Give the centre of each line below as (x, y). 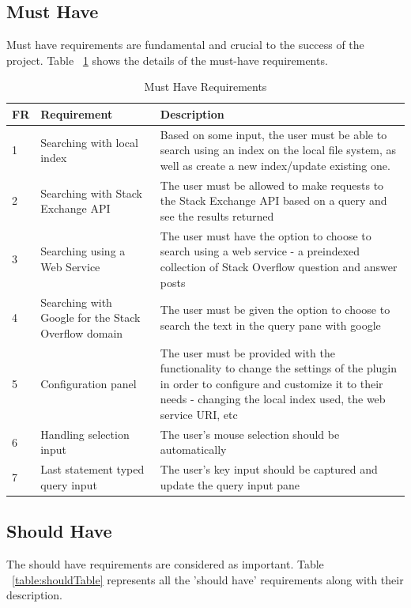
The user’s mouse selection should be (250, 434)
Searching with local (89, 142)
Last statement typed (92, 469)
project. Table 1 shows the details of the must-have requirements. (167, 60)
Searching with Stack (91, 193)
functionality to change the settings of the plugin (279, 368)
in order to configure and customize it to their (271, 383)
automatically (193, 449)
